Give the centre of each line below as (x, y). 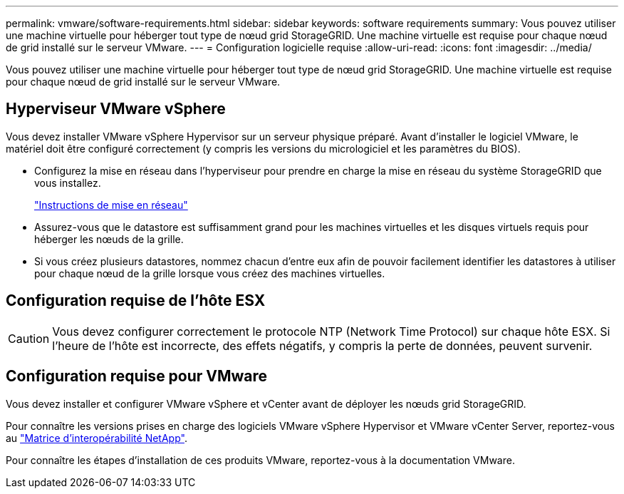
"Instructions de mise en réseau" (111, 205)
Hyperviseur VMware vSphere (116, 109)
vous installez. (68, 182)
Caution (29, 338)
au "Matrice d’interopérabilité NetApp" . (97, 438)
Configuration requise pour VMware (137, 376)
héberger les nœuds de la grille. (109, 239)
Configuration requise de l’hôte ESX (136, 301)
